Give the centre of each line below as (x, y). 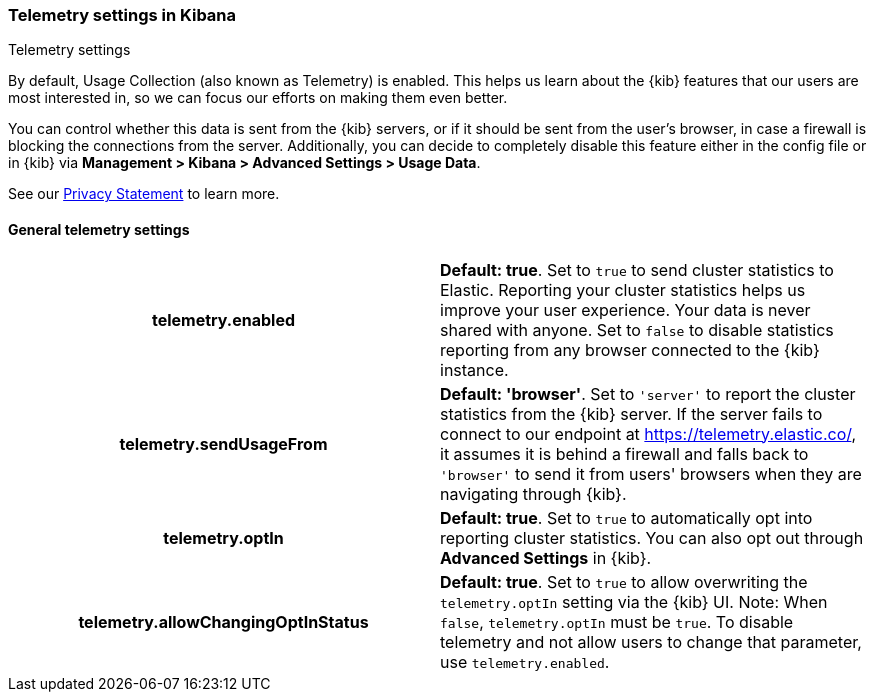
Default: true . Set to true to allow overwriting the (624, 581)
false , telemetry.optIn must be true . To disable (617, 621)
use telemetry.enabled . (525, 661)
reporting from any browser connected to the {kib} (630, 349)
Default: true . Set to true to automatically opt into (626, 517)
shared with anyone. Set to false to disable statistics (637, 329)
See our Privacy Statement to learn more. (144, 194)
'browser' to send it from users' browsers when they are (651, 473)
